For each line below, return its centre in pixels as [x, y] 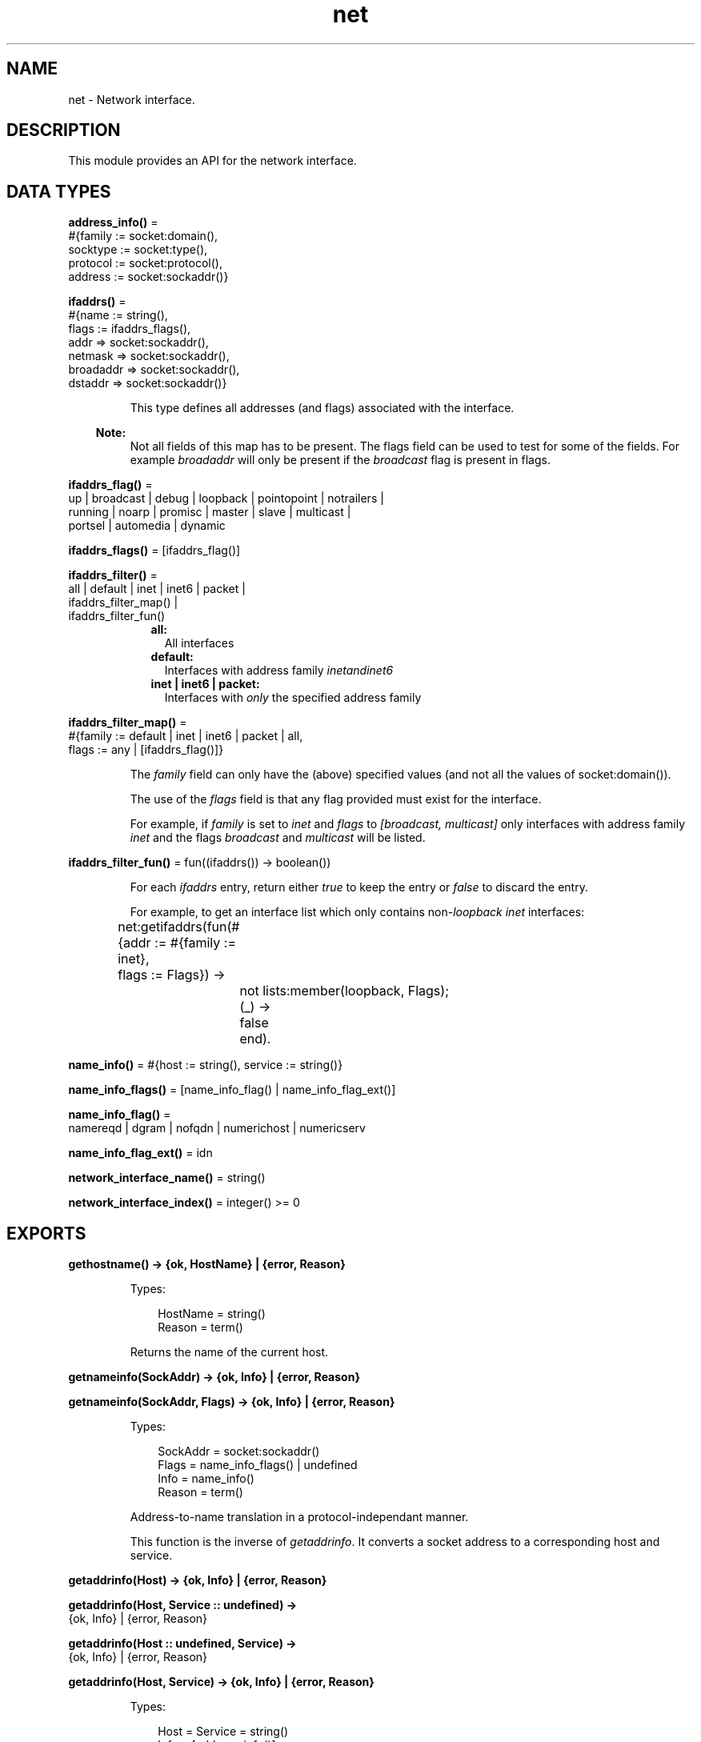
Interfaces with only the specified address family [293, 698]
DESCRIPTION [64, 130]
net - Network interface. [132, 99]
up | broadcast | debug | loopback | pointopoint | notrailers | [226, 499]
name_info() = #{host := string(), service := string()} [206, 1065]
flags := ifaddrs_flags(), [130, 329]
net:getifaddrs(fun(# [179, 927]
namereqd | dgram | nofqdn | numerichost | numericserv [217, 1128]
